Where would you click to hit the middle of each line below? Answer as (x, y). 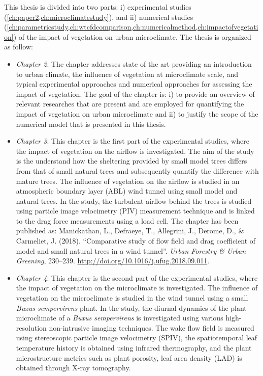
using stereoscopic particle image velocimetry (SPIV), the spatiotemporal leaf (137, 338)
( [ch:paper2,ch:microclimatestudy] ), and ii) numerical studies (99, 17)
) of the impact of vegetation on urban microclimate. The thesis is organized (132, 36)
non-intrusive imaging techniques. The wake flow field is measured (152, 327)
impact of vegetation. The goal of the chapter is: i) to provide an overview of (135, 93)
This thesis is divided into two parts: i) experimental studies (98, 7)
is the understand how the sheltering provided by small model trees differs (131, 161)
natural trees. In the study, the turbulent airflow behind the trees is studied (134, 200)
